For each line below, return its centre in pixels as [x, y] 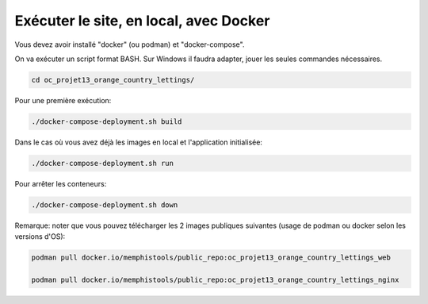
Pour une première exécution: [63, 100]
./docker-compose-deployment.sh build [107, 121]
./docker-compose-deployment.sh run [103, 163]
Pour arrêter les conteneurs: [61, 183]
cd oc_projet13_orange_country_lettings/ [113, 80]
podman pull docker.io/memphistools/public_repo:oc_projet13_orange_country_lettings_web [211, 258]
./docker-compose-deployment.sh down [105, 205]
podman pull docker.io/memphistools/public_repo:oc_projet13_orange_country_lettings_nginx [215, 279]
